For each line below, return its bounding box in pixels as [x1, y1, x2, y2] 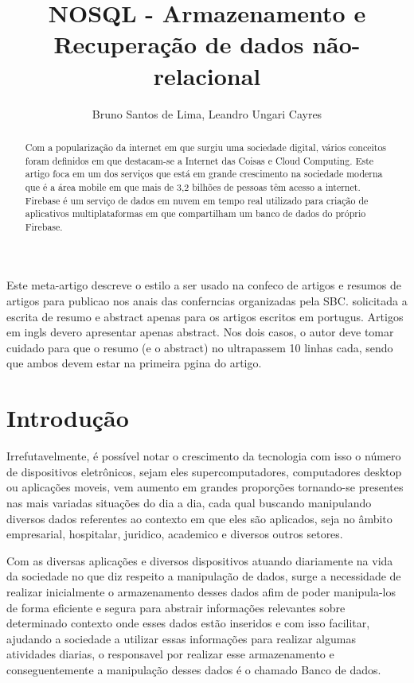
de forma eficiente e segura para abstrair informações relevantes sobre [6, 599, 346, 615]
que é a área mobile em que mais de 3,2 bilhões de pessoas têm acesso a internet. [25, 180, 361, 193]
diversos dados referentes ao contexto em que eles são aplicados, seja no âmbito [6, 510, 393, 526]
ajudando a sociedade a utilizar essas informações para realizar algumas [6, 630, 356, 646]
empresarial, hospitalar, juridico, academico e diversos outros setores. [6, 526, 343, 542]
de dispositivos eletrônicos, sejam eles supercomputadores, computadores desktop [6, 463, 402, 479]
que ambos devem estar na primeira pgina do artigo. [6, 355, 262, 371]
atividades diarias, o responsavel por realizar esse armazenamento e [6, 646, 334, 662]
